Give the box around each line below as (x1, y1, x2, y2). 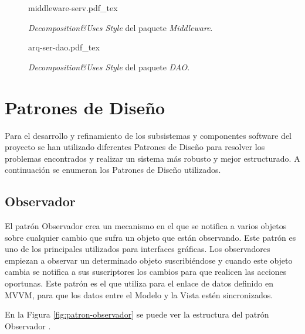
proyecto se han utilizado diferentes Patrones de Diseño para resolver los (5, 141, 265, 153)
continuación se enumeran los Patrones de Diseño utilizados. (5, 163, 221, 176)
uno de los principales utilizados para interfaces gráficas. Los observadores (5, 243, 270, 255)
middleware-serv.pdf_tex (28, 2, 118, 13)
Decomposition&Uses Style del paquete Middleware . (28, 21, 213, 33)
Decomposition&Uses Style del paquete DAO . (28, 60, 190, 73)
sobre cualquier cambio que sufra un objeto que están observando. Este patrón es (5, 231, 296, 243)
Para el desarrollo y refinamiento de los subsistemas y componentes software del (5, 129, 292, 141)
